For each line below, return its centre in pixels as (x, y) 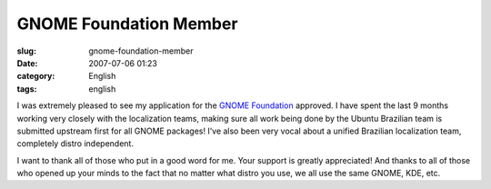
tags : (27, 89)
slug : (26, 51)
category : (36, 76)
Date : (27, 63)
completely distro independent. (75, 144)
